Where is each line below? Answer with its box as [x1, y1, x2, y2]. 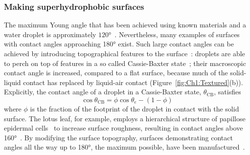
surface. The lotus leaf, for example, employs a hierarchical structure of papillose [4, 113, 246, 123]
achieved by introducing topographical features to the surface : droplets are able [4, 48, 245, 58]
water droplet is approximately [4, 29, 96, 39]
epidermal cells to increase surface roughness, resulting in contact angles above [4, 123, 243, 133]
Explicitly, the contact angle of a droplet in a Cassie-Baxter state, [4, 87, 202, 97]
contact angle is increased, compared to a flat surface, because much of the [4, 67, 228, 78]
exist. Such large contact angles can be [118, 39, 234, 49]
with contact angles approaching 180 [4, 39, 114, 49]
